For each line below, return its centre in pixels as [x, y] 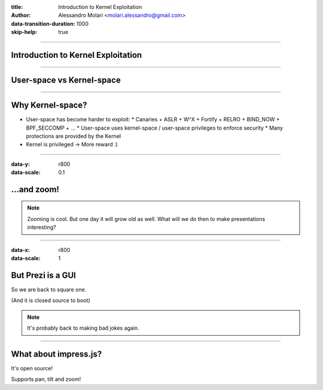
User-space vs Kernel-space [66, 80]
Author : [21, 16]
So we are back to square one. [49, 289]
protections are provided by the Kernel [74, 136]
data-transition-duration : [43, 23]
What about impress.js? [57, 354]
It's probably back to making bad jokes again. [83, 328]
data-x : [20, 250]
